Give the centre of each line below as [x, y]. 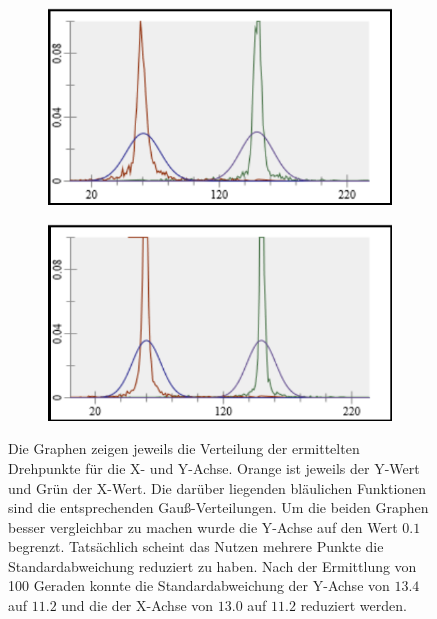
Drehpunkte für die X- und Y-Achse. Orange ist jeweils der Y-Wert [214, 467]
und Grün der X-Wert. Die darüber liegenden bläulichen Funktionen [217, 487]
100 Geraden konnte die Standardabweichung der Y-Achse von [199, 585]
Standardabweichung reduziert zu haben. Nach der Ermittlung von [212, 565]
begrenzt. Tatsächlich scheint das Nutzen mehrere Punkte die [196, 546]
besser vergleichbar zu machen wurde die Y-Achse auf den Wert [203, 526]
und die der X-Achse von [137, 605]
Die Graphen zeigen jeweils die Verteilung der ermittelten [184, 448]
